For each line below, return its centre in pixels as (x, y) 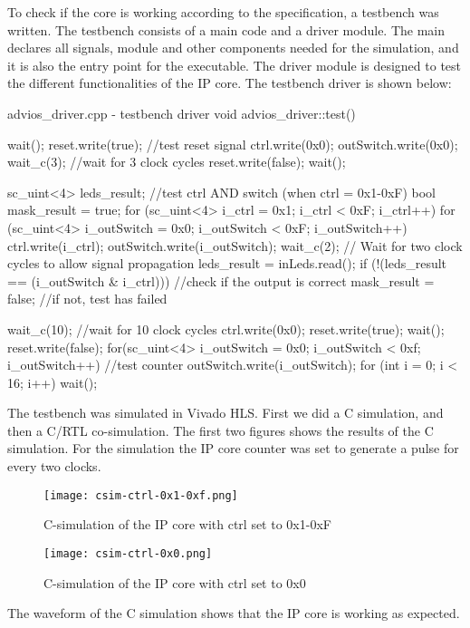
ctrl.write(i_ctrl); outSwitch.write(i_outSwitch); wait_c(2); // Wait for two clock (235, 245)
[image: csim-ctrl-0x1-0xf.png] (141, 495)
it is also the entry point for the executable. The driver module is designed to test (235, 65)
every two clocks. (54, 466)
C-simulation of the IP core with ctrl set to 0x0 (175, 582)
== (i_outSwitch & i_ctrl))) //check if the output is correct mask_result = (221, 280)
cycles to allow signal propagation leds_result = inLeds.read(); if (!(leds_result (227, 263)
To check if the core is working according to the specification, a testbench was (223, 12)
